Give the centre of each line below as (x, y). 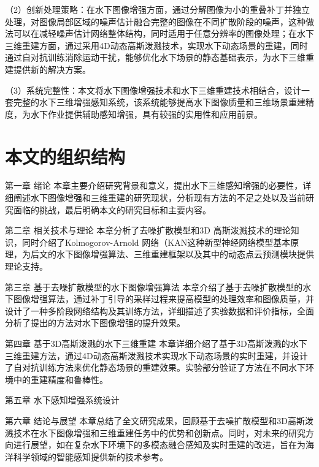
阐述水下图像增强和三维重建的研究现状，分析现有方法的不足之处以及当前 (159, 198)
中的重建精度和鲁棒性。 (60, 379)
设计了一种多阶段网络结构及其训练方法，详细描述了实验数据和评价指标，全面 (159, 310)
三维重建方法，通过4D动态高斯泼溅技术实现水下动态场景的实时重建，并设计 (156, 355)
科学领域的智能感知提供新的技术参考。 (90, 456)
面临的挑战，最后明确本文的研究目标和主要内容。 (112, 209)
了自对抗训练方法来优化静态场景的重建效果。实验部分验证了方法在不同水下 (155, 367)
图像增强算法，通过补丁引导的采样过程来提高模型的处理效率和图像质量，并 (163, 299)
